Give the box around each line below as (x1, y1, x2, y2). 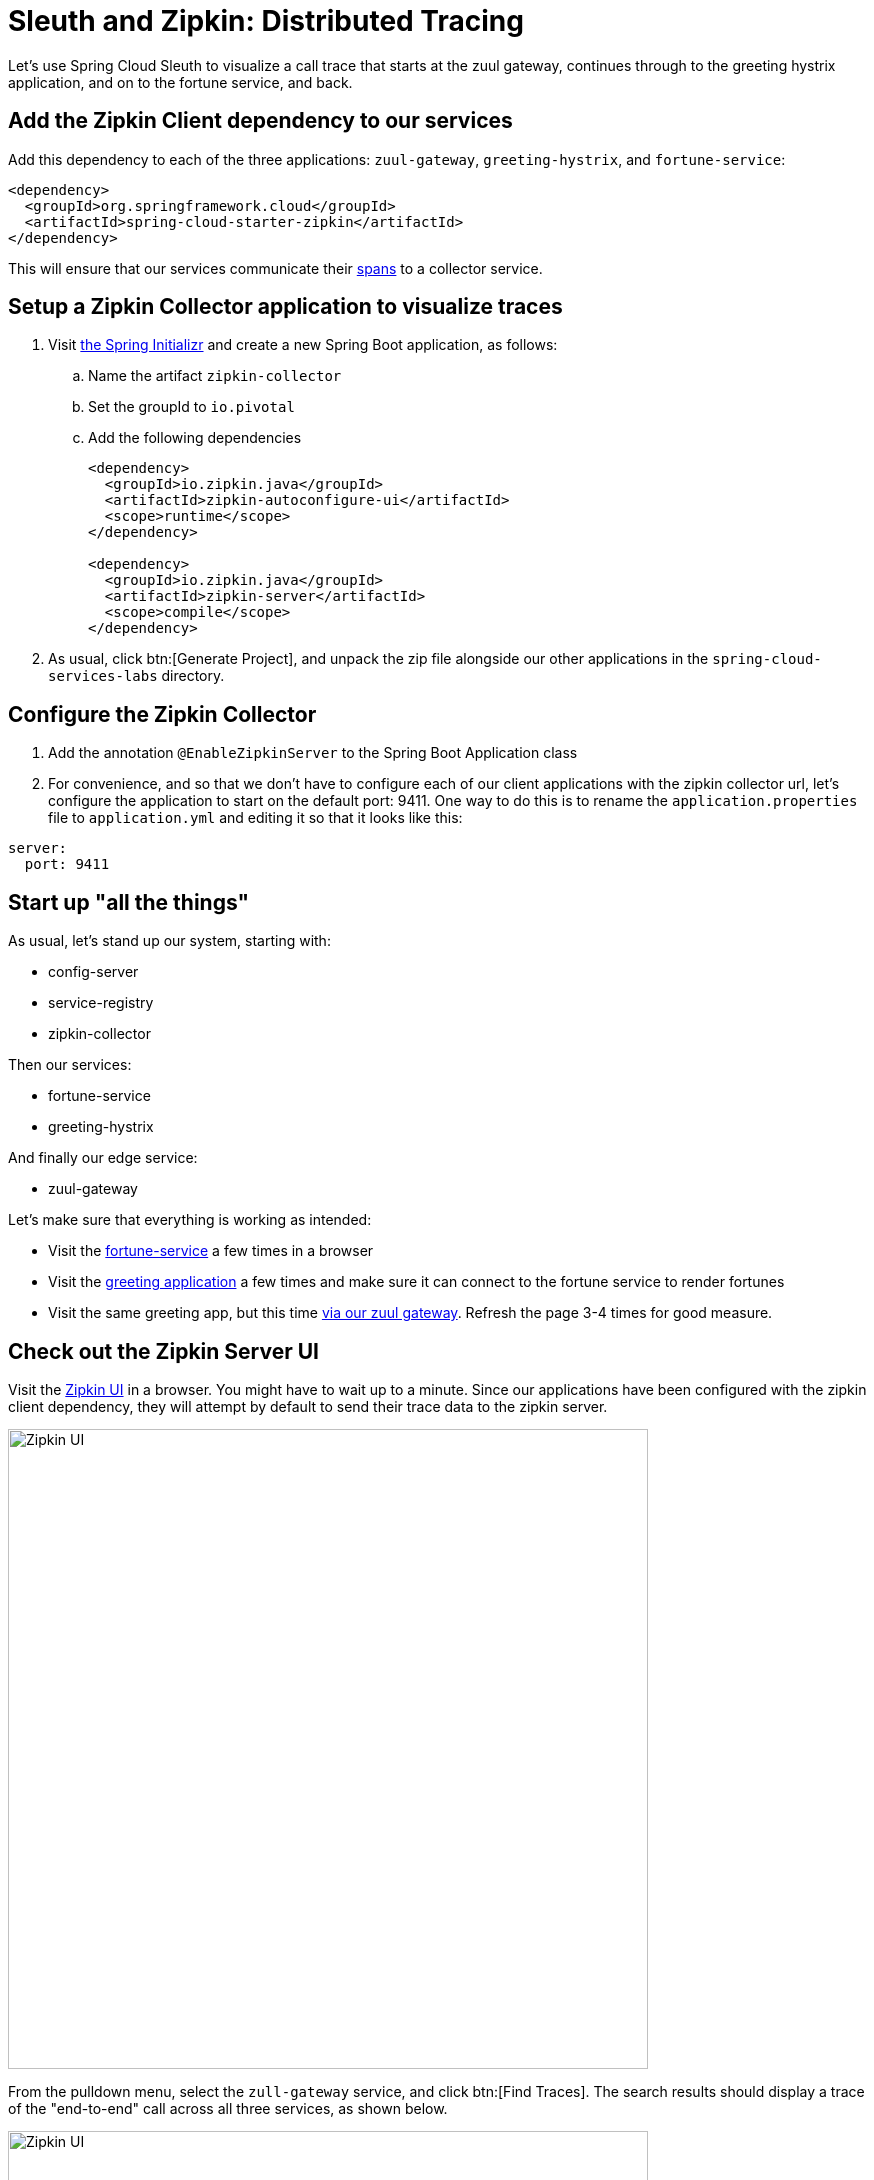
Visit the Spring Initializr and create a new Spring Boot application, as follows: (48, 336, 558, 354)
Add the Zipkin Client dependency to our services (8, 108, 513, 134)
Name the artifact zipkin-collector (88, 367, 342, 385)
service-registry (48, 994, 154, 1012)
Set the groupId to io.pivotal (88, 398, 295, 416)
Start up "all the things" (8, 889, 250, 915)
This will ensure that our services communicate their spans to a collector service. (8, 259, 543, 277)
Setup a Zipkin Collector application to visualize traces (8, 294, 563, 320)
